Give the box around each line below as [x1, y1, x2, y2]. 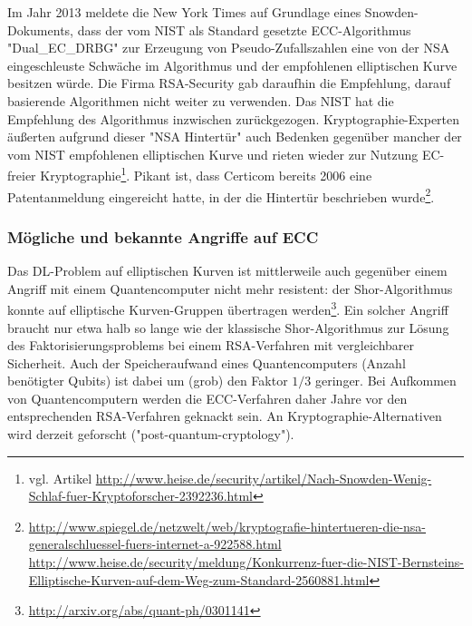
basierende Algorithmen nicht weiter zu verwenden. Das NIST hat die [7, 91, 394, 110]
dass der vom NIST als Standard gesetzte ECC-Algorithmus [77, 20, 411, 39]
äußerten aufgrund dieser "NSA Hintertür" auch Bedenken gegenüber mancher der [7, 127, 462, 146]
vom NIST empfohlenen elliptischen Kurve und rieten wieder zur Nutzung [7, 144, 419, 163]
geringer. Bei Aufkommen [315, 371, 457, 390]
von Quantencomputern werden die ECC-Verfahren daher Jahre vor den [7, 388, 408, 407]
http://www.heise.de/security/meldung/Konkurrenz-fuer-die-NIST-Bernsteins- [28, 553, 465, 572]
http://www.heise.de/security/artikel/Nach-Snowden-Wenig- [95, 468, 432, 487]
